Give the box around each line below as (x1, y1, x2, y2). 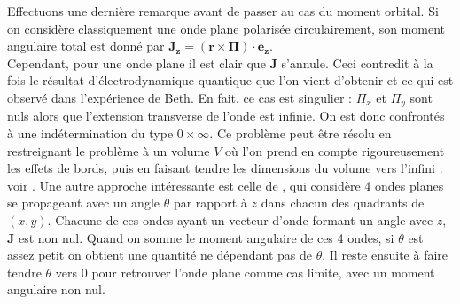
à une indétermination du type (7, 124, 174, 143)
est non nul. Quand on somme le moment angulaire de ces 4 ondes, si (18, 228, 394, 246)
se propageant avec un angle (7, 193, 160, 212)
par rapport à (173, 193, 247, 212)
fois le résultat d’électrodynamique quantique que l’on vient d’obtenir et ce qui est (7, 71, 454, 90)
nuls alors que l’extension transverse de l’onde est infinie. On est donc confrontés (7, 106, 445, 125)
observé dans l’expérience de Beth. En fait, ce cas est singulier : (7, 88, 352, 106)
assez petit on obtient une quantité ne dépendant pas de (7, 246, 313, 264)
